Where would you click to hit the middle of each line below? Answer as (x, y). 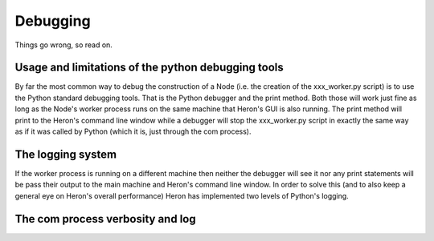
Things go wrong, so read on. (63, 45)
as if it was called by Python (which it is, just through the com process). (133, 131)
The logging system (66, 154)
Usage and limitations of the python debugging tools (149, 68)
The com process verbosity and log (105, 219)
